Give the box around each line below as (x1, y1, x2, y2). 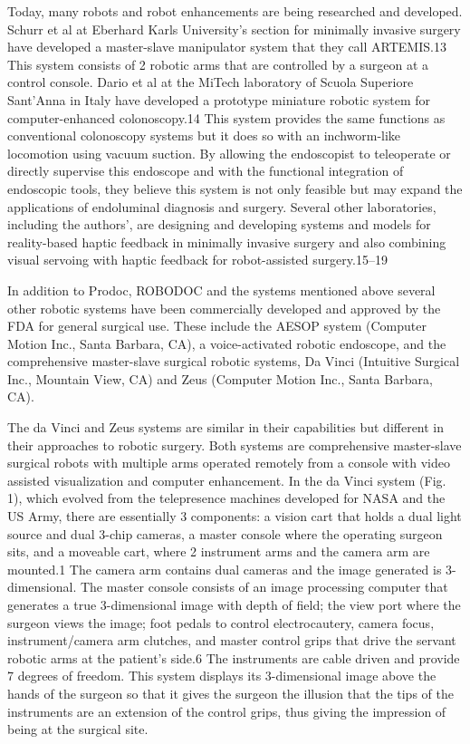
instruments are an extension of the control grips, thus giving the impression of (7, 701, 446, 720)
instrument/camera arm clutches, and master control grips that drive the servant (7, 631, 456, 650)
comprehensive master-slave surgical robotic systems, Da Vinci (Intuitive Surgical (7, 352, 460, 371)
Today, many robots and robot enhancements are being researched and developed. (7, 2, 463, 20)
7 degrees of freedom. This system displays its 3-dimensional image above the (7, 666, 436, 685)
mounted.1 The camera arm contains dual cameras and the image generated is (7, 559, 442, 578)
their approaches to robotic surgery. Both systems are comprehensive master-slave (7, 435, 462, 454)
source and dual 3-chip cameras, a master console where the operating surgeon (7, 524, 443, 543)
